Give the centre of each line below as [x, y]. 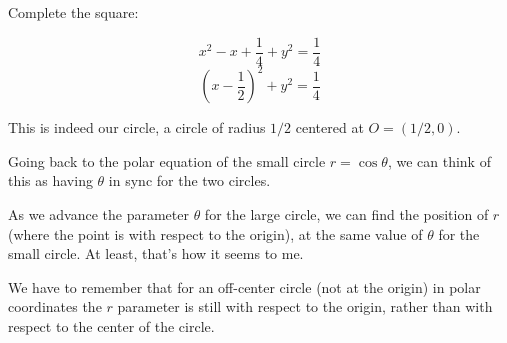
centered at [329, 127]
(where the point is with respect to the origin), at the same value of [215, 233]
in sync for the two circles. [189, 180]
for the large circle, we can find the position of [346, 213]
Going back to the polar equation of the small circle [167, 160]
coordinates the [55, 306]
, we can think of [439, 160]
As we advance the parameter [98, 213]
